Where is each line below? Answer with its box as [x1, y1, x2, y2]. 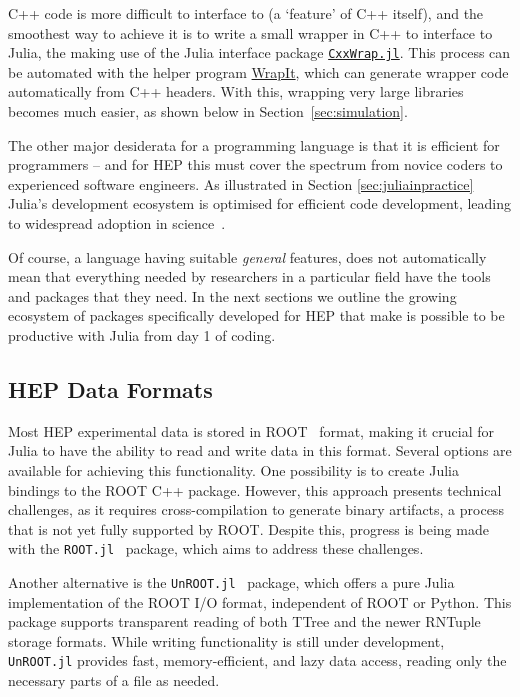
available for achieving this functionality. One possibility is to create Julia [8, 459, 459, 480]
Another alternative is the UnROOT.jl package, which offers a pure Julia [8, 571, 455, 592]
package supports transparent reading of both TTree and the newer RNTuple [8, 611, 481, 632]
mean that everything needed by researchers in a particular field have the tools [8, 266, 491, 287]
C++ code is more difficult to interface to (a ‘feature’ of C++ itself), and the [8, 3, 484, 23]
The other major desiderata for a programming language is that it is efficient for [8, 134, 500, 155]
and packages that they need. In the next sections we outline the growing [8, 285, 457, 306]
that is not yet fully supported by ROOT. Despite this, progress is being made [8, 518, 489, 539]
